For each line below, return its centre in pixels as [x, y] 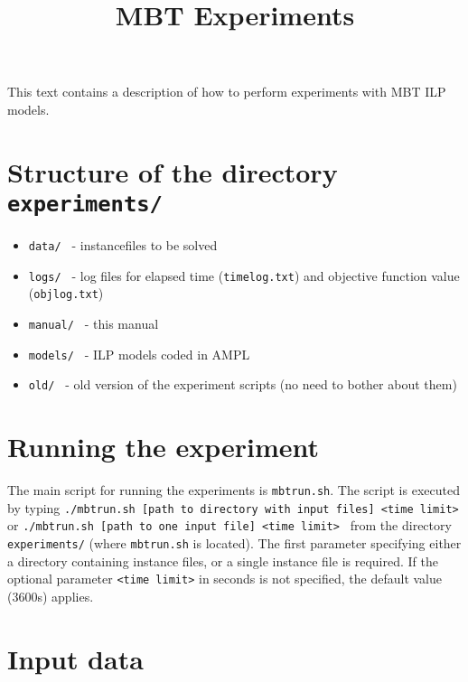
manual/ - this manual [94, 323]
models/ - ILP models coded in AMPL [139, 354]
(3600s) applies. [51, 596]
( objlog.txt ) [66, 293]
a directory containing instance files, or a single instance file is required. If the [223, 561]
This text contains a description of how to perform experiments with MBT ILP [227, 92]
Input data [75, 658]
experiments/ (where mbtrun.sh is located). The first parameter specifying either [234, 543]
